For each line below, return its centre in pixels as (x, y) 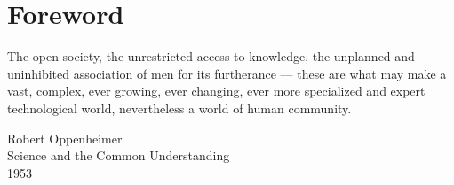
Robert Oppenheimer (65, 138)
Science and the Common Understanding (119, 155)
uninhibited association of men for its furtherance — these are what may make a (227, 73)
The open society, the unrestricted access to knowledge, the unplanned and (211, 56)
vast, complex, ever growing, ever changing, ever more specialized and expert (216, 91)
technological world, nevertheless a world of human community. (179, 108)
